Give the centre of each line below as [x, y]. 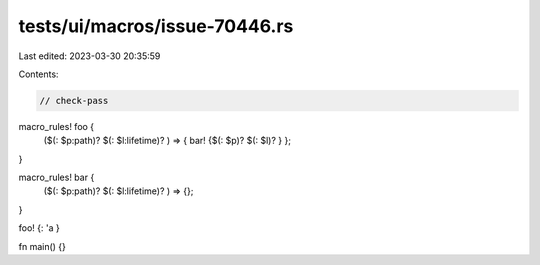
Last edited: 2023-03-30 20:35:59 [89, 56]
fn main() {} [42, 246]
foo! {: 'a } [39, 228]
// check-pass [74, 100]
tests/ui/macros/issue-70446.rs [156, 26]
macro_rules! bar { [56, 177]
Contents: [38, 74]
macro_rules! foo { [56, 126]
